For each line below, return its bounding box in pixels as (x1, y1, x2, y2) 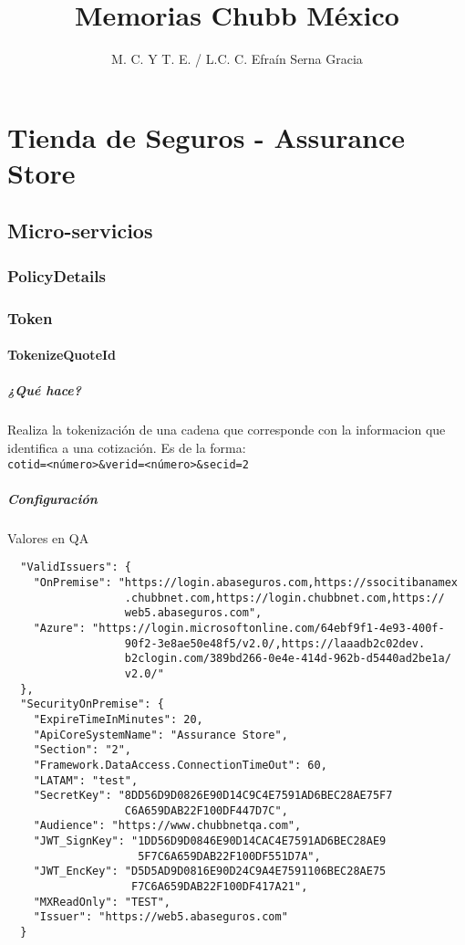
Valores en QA (7, 528, 89, 547)
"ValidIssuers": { (20, 561, 132, 574)
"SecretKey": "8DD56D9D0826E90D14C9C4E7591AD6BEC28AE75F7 (33, 789, 393, 803)
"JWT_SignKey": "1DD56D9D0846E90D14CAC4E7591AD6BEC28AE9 (33, 835, 387, 848)
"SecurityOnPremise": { (20, 698, 164, 711)
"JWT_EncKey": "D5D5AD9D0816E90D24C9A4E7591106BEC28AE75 (33, 865, 387, 878)
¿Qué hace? (7, 381, 82, 400)
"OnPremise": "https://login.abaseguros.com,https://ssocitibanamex (33, 575, 458, 589)
